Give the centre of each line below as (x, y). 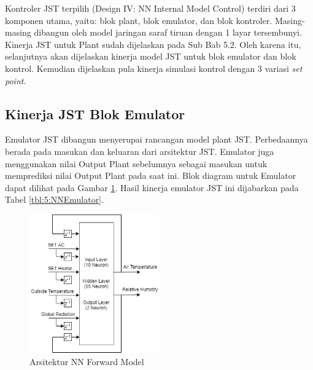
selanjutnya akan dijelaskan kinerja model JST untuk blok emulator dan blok (151, 56)
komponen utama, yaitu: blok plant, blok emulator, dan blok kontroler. (139, 20)
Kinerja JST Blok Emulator (95, 113)
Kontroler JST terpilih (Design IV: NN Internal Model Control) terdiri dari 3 (150, 8)
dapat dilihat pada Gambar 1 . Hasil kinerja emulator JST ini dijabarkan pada (152, 187)
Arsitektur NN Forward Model (87, 362)
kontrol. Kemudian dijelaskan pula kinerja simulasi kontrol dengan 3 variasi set (154, 68)
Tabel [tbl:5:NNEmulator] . (54, 199)
